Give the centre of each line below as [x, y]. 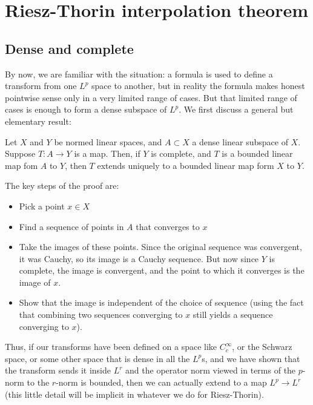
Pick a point [42, 206]
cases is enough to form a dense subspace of [86, 109]
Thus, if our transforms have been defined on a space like [111, 347]
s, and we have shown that [251, 358]
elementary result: [38, 121]
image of [35, 282]
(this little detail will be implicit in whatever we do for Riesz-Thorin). [134, 394]
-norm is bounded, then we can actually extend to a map [161, 382]
